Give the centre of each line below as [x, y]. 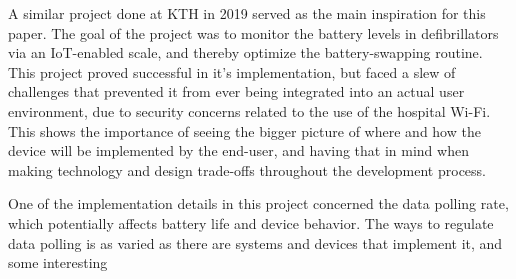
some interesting [58, 262]
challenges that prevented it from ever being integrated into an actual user [236, 91]
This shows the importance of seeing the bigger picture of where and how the [244, 130]
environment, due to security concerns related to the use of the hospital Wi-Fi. [249, 110]
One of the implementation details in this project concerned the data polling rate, [258, 203]
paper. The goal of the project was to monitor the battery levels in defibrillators [253, 32]
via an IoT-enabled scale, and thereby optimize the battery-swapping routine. [245, 52]
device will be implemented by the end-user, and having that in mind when [238, 150]
